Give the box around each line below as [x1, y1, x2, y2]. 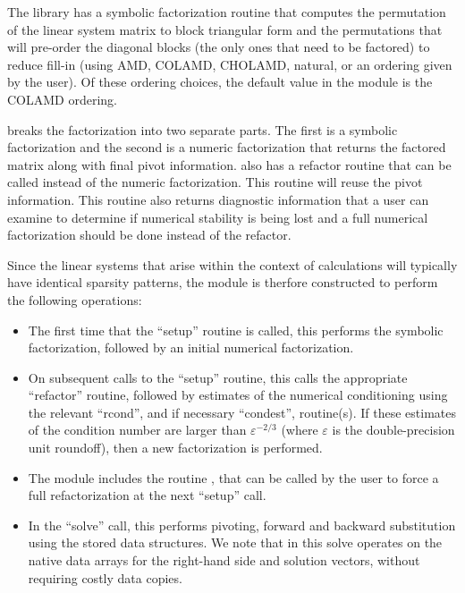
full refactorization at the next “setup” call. [28, 486, 266, 504]
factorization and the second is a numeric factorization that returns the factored [7, 138, 446, 157]
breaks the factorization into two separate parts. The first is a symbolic [7, 120, 398, 139]
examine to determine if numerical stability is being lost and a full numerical [7, 208, 428, 226]
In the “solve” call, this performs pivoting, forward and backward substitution [28, 515, 456, 534]
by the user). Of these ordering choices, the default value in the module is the [7, 72, 433, 91]
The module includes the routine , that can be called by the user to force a [28, 468, 439, 487]
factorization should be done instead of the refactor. [7, 225, 292, 244]
